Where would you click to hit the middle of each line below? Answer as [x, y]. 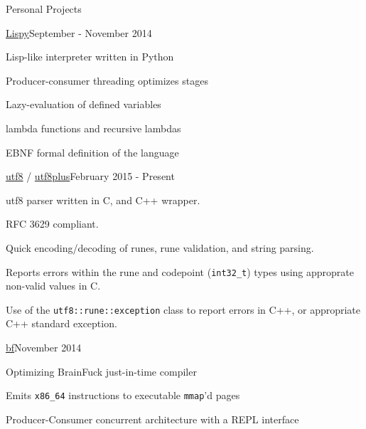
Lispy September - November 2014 [79, 32]
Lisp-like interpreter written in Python [90, 57]
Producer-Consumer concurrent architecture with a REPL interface [152, 419]
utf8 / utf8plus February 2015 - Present [90, 176]
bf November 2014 [44, 348]
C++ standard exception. [61, 323]
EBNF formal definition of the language [92, 152]
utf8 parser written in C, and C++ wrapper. [103, 200]
